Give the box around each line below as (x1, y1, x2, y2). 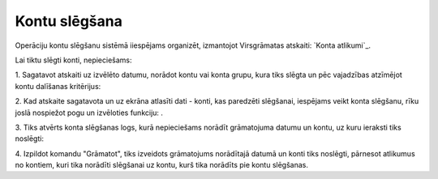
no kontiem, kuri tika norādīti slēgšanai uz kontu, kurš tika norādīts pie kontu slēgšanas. (15, 160, 308, 170)
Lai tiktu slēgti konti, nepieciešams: (15, 55, 133, 65)
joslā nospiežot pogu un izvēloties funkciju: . (15, 108, 164, 117)
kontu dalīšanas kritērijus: (15, 81, 101, 91)
